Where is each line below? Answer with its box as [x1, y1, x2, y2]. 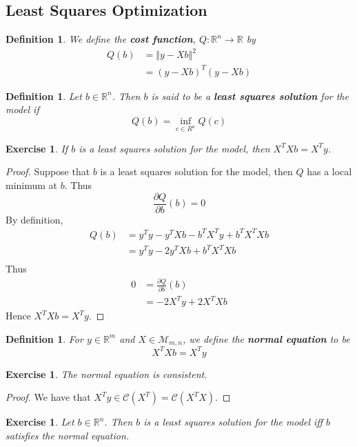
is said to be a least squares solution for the [151, 88, 349, 103]
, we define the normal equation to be [182, 331, 350, 346]
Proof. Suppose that [6, 164, 90, 179]
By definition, [6, 212, 63, 226]
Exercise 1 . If [6, 141, 68, 155]
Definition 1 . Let [6, 88, 82, 103]
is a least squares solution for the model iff [143, 415, 323, 429]
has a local [307, 164, 352, 179]
